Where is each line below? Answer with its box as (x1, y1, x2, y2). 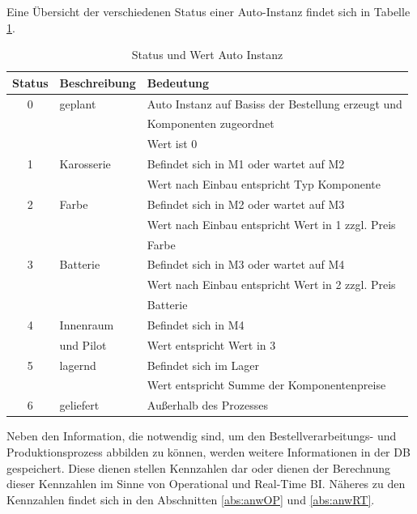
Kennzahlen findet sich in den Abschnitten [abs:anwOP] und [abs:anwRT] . (6, 491, 375, 508)
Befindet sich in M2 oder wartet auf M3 (147, 195, 345, 212)
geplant (59, 95, 96, 112)
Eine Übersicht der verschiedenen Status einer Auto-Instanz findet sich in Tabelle (6, 3, 411, 19)
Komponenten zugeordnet (147, 115, 274, 132)
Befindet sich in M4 (147, 316, 245, 333)
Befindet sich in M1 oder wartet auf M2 (147, 155, 345, 172)
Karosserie (59, 155, 111, 172)
